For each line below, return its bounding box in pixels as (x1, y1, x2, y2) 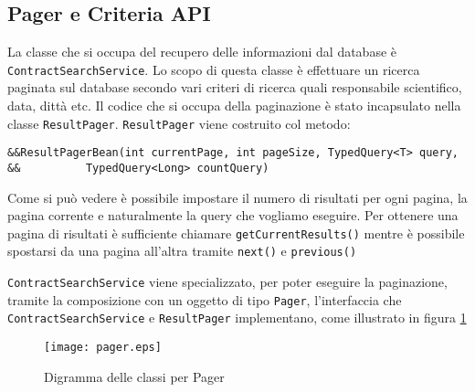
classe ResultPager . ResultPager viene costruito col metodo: (7, 113, 351, 132)
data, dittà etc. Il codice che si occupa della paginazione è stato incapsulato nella (7, 96, 461, 115)
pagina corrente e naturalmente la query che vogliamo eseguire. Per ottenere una (7, 206, 459, 225)
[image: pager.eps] (44, 341, 162, 355)
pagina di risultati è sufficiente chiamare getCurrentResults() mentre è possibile (7, 223, 465, 242)
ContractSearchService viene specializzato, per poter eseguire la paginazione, (7, 272, 448, 291)
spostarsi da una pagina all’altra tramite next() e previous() (7, 241, 357, 260)
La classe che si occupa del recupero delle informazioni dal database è (7, 42, 397, 61)
